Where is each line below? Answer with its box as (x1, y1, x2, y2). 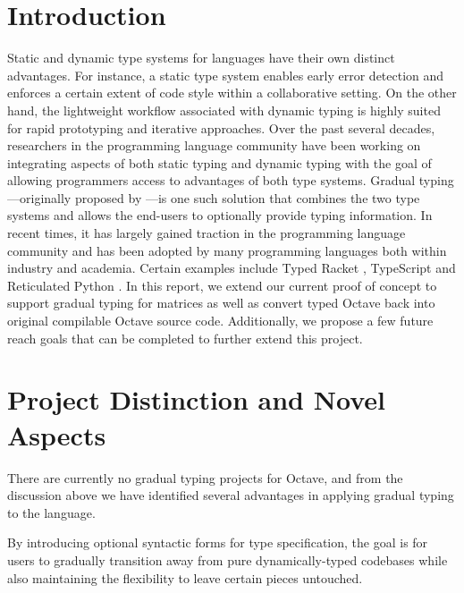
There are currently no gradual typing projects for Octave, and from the (7, 468, 403, 487)
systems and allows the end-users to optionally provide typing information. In (7, 206, 433, 224)
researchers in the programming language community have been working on (7, 136, 421, 155)
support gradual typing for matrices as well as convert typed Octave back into (7, 293, 435, 312)
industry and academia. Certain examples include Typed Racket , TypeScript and (7, 258, 456, 277)
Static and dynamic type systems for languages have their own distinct (7, 48, 395, 67)
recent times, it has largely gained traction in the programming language (7, 224, 406, 242)
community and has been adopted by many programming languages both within (7, 241, 447, 259)
